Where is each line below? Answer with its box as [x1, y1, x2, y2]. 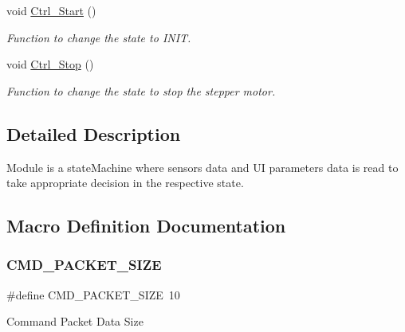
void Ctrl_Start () [6, 2, 96, 18]
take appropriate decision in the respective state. [6, 174, 244, 191]
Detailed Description [6, 121, 181, 146]
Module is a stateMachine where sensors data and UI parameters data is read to [6, 158, 399, 175]
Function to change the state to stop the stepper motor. [6, 82, 276, 99]
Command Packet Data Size [6, 313, 144, 330]
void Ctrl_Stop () [6, 56, 94, 72]
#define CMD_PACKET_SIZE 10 [6, 286, 180, 303]
